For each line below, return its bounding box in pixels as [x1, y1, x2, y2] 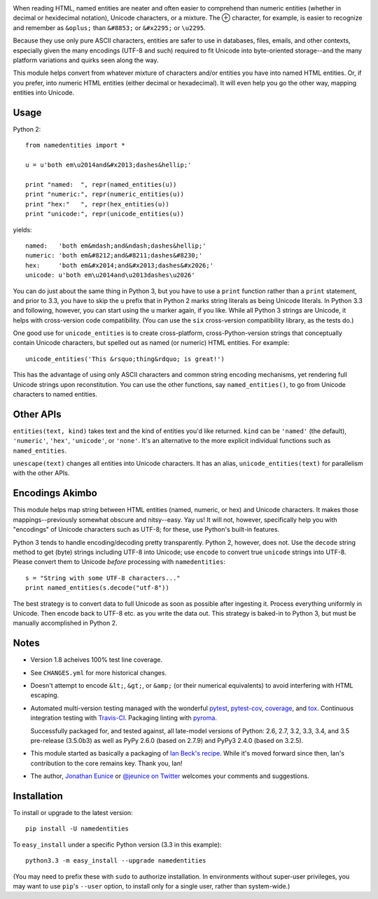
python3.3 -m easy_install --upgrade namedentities [25, 857, 206, 865]
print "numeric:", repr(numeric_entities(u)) [25, 190, 185, 199]
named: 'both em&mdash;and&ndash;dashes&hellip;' [25, 241, 206, 250]
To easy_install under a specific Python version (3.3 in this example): [13, 840, 222, 849]
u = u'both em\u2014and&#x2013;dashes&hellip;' [25, 161, 192, 169]
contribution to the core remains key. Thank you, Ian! [30, 759, 183, 767]
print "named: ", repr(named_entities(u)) [25, 180, 177, 188]
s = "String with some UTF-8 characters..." [25, 574, 181, 582]
